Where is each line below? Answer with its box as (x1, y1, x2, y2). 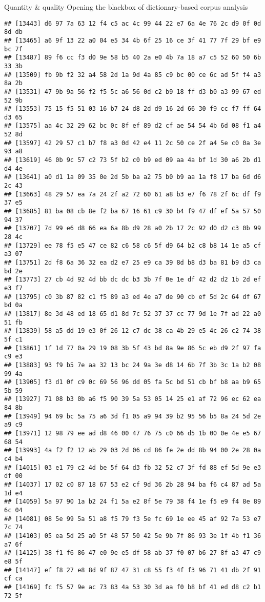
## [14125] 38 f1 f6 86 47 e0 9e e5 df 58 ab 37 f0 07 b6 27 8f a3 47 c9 (4, 549, 261, 557)
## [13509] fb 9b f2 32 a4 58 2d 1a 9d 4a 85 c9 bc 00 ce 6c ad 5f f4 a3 (4, 71, 261, 78)
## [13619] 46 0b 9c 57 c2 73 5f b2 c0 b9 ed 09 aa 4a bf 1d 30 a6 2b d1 (4, 156, 261, 164)
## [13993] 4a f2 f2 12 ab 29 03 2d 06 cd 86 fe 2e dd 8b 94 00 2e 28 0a (4, 447, 261, 454)
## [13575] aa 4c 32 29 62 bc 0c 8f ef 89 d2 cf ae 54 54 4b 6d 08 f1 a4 (4, 122, 261, 130)
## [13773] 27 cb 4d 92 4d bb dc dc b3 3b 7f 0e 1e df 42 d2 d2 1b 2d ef (4, 276, 261, 284)
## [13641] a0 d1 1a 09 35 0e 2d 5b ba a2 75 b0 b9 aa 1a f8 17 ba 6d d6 (4, 173, 261, 181)
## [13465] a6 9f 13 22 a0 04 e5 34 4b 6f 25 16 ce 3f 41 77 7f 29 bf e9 (4, 36, 261, 44)
